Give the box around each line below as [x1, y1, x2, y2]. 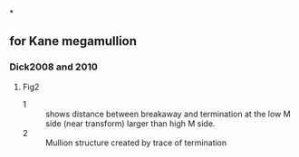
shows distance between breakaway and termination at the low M [44, 108, 292, 119]
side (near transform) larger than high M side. [44, 117, 216, 129]
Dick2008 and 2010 [9, 60, 98, 73]
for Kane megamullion [9, 33, 138, 49]
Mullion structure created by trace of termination [44, 137, 227, 148]
